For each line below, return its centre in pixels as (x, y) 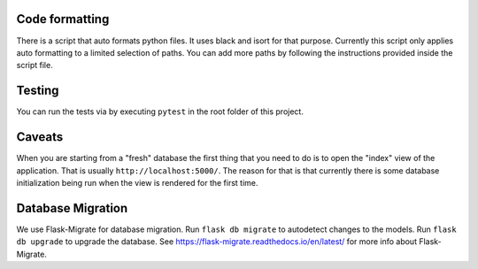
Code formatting (63, 19)
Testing (38, 91)
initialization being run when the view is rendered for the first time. (137, 182)
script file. (35, 65)
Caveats (40, 137)
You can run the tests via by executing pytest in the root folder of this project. (160, 111)
